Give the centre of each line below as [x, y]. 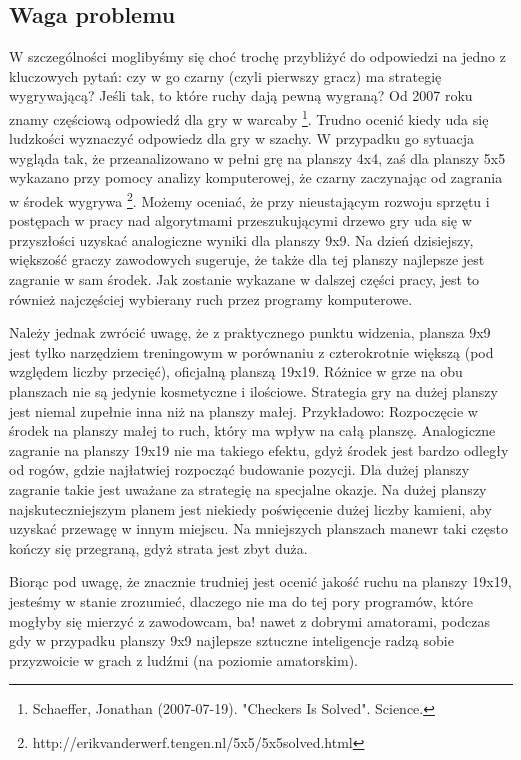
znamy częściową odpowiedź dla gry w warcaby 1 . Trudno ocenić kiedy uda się [249, 117]
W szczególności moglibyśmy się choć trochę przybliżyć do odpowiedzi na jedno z [257, 56]
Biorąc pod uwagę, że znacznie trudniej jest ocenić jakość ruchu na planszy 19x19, [260, 581]
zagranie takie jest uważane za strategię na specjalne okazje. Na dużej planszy [248, 488]
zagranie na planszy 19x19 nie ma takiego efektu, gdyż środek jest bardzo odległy [259, 449]
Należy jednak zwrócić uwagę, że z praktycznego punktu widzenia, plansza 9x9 [250, 332]
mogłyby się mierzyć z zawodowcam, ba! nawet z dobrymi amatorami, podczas [249, 620]
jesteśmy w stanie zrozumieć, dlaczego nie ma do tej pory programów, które [241, 600]
